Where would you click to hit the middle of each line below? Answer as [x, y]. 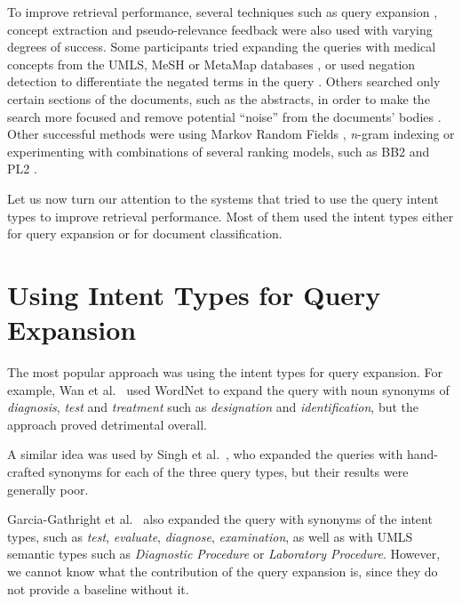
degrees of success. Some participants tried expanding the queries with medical [222, 47]
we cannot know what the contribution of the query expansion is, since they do [223, 571]
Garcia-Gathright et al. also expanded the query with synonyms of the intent [220, 519]
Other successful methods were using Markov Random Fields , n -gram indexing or [231, 134]
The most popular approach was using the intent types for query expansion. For [225, 372]
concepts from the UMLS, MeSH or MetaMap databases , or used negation [211, 64]
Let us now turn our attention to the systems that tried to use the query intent [223, 198]
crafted [26, 471]
